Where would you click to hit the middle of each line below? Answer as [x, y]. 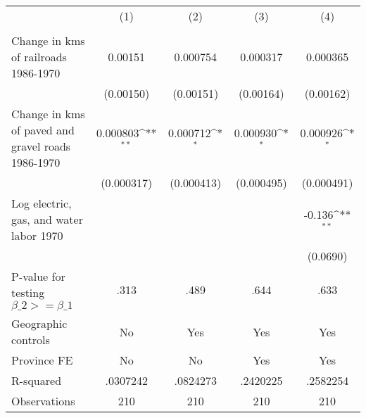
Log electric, [42, 203]
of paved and [43, 130]
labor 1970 [37, 235]
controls [31, 340]
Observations [43, 401]
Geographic [39, 323]
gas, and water [47, 219]
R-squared [37, 380]
